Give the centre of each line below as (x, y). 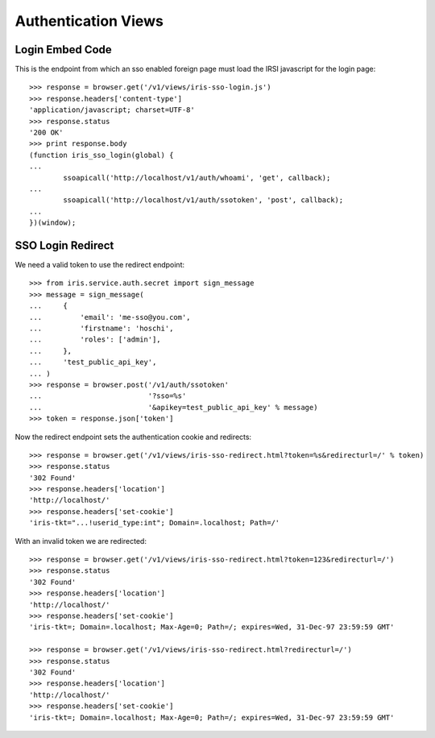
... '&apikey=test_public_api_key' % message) (174, 407)
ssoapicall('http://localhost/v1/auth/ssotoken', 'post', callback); (203, 200)
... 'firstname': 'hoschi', (101, 328)
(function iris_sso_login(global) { (101, 155)
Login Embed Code (63, 50)
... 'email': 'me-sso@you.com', (110, 317)
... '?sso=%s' (108, 396)
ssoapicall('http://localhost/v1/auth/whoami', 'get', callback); (197, 178)
